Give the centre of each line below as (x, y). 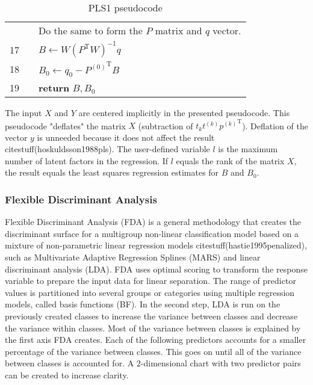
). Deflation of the (275, 125)
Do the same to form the (91, 30)
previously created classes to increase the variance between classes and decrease (151, 316)
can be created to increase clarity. (67, 375)
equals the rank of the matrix (230, 160)
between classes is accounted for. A (70, 363)
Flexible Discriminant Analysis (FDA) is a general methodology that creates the (153, 222)
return (54, 87)
